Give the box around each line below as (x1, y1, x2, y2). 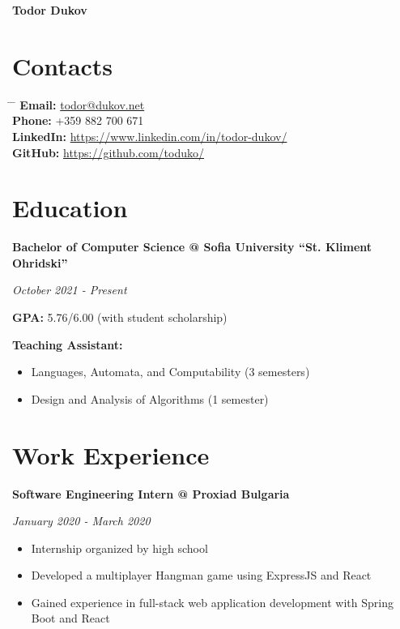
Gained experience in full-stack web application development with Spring (31, 593, 394, 610)
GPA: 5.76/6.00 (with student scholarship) (12, 309, 228, 325)
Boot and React (31, 610, 110, 627)
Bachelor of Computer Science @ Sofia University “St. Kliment (12, 238, 372, 255)
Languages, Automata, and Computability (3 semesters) (31, 363, 310, 380)
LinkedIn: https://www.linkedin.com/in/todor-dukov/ (12, 127, 287, 144)
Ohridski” (12, 254, 68, 271)
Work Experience (12, 438, 210, 471)
